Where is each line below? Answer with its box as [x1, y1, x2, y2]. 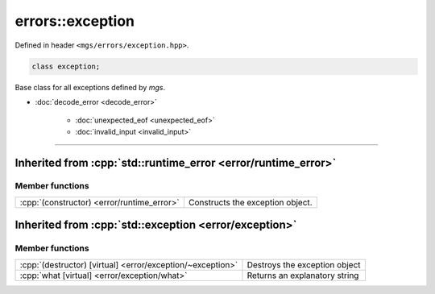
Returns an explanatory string [246, 270, 359, 281]
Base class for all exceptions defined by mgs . [14, 82, 165, 92]
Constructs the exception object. [188, 197, 313, 208]
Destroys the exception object [246, 259, 362, 270]
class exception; [31, 61, 101, 71]
